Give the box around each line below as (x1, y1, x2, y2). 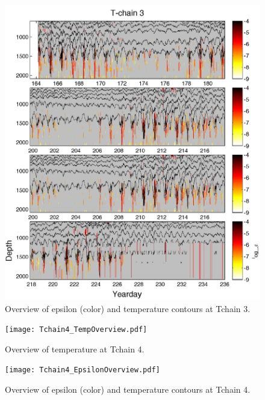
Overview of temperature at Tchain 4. (5, 342, 145, 355)
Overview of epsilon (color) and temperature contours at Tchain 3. (5, 302, 251, 314)
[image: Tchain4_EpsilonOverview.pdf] (5, 366, 160, 375)
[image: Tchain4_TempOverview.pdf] (5, 325, 148, 334)
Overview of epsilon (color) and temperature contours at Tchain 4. (5, 383, 251, 396)
